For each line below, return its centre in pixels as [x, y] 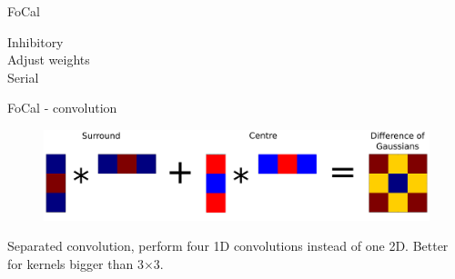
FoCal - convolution [62, 108]
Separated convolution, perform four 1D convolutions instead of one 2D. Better [228, 246]
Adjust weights [49, 60]
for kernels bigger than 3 [76, 263]
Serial [23, 77]
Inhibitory [35, 41]
